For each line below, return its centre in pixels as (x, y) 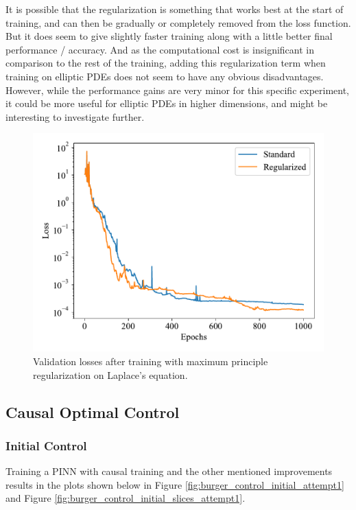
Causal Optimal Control (93, 412)
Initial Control (46, 445)
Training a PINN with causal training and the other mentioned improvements (169, 471)
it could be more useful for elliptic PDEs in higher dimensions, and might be (167, 103)
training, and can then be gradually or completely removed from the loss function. (178, 22)
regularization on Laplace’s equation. (110, 374)
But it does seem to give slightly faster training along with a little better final (169, 36)
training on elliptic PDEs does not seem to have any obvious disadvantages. (165, 76)
